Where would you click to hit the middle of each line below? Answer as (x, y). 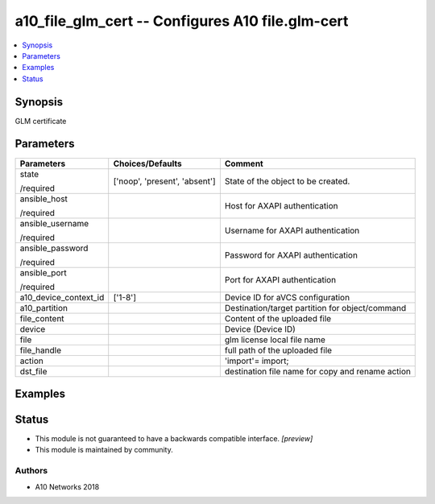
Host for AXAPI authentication (281, 205)
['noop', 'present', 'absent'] (165, 181)
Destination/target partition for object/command (315, 308)
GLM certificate (41, 121)
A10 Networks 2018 (67, 486)
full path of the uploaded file (278, 350)
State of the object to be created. (287, 181)
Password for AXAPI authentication (291, 255)
